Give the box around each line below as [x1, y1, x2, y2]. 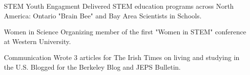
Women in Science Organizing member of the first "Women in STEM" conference [4, 27, 246, 37]
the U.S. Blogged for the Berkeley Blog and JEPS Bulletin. [4, 61, 181, 72]
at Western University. [4, 36, 71, 46]
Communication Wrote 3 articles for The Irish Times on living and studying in [4, 52, 240, 62]
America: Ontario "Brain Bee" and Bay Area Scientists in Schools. [4, 10, 202, 20]
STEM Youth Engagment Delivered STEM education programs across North [4, 1, 234, 11]
